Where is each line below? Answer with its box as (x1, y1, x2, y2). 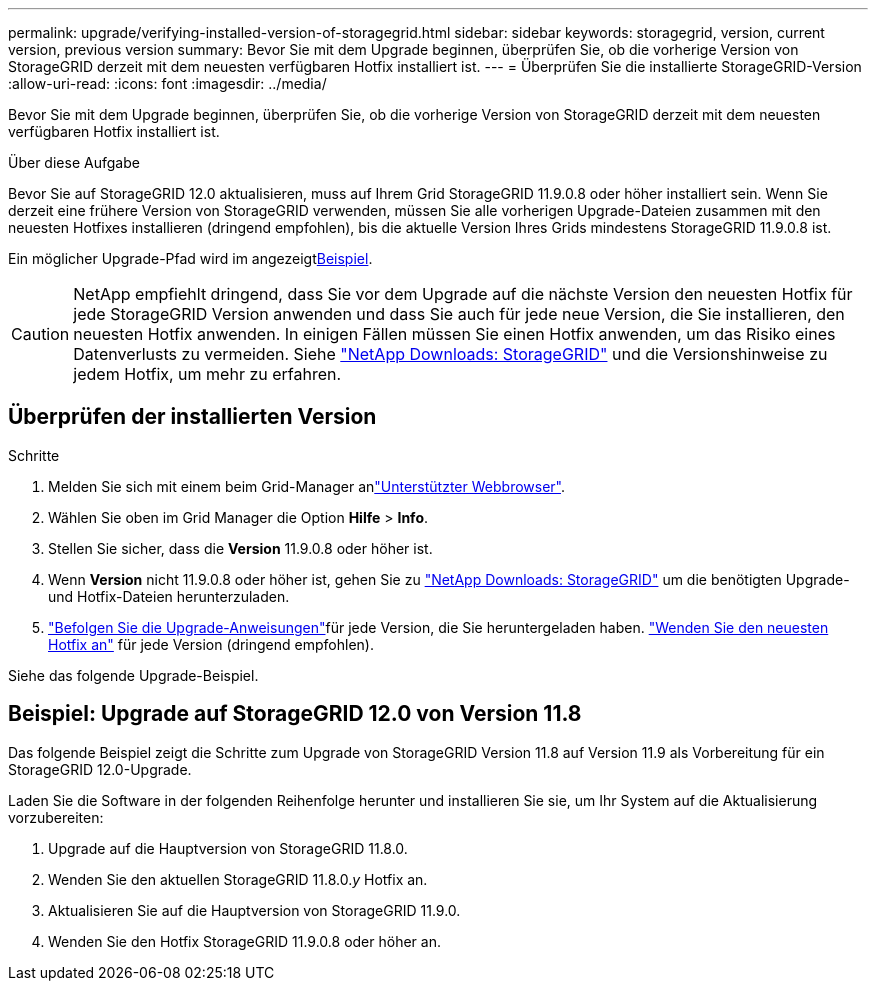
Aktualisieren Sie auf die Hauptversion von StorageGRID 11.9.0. (48, 901, 461, 919)
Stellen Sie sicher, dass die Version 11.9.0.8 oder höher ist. (48, 539, 433, 557)
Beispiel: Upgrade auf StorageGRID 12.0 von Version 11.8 (8, 701, 582, 727)
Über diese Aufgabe (8, 154, 140, 171)
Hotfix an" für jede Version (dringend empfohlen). (48, 635, 374, 653)
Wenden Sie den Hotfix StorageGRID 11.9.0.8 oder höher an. (48, 932, 441, 950)
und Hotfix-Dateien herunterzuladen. (48, 587, 290, 605)
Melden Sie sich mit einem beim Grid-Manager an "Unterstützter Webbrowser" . (48, 477, 566, 495)
